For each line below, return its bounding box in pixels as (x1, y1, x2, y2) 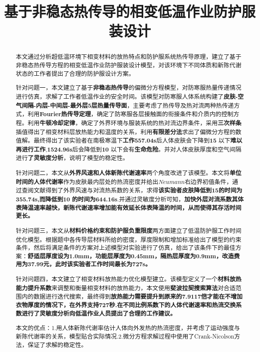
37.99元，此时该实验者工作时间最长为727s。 (27, 260, 151, 269)
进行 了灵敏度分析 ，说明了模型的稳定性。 (15, 154, 129, 163)
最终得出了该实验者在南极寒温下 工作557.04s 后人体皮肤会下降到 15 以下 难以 (33, 136, 243, 145)
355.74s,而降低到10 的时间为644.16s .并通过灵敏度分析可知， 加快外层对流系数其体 (15, 194, 244, 203)
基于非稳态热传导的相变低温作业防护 (4, 1, 242, 21)
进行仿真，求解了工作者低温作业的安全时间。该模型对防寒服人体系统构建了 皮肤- (15, 92, 238, 101)
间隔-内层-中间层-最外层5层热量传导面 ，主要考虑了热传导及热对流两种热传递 (21, 101, 234, 110)
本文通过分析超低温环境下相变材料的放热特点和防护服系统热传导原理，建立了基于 (15, 52, 242, 61)
